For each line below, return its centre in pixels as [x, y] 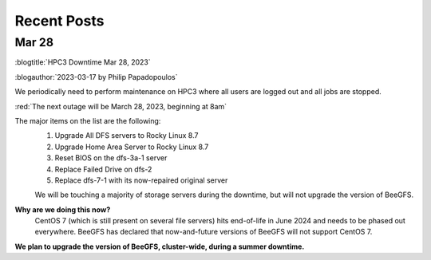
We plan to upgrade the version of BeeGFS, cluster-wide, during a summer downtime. [160, 246]
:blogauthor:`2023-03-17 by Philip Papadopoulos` [96, 77]
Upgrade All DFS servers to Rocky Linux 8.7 [127, 136]
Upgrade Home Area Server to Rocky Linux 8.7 [132, 147]
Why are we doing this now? [63, 209]
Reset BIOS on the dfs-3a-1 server [111, 158]
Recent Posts [59, 21]
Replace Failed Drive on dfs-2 [103, 169]
